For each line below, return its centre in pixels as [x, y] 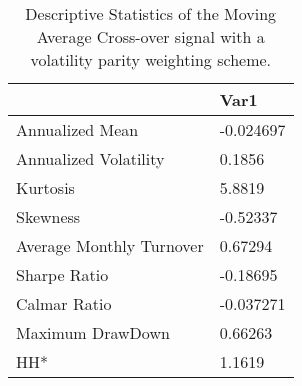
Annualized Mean [77, 129]
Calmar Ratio [64, 303]
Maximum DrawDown [93, 332]
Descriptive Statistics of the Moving [151, 13]
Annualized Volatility [90, 158]
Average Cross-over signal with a [150, 36]
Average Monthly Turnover [110, 245]
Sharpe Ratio [62, 274]
